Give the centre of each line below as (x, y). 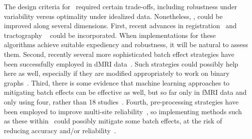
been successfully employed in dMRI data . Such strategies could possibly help (121, 63)
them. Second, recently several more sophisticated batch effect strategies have (119, 54)
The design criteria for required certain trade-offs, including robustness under (121, 6)
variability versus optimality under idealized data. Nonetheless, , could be (113, 16)
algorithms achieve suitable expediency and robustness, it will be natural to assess (126, 44)
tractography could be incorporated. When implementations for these (110, 35)
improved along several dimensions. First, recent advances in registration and (120, 26)
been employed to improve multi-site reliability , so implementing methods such (123, 111)
